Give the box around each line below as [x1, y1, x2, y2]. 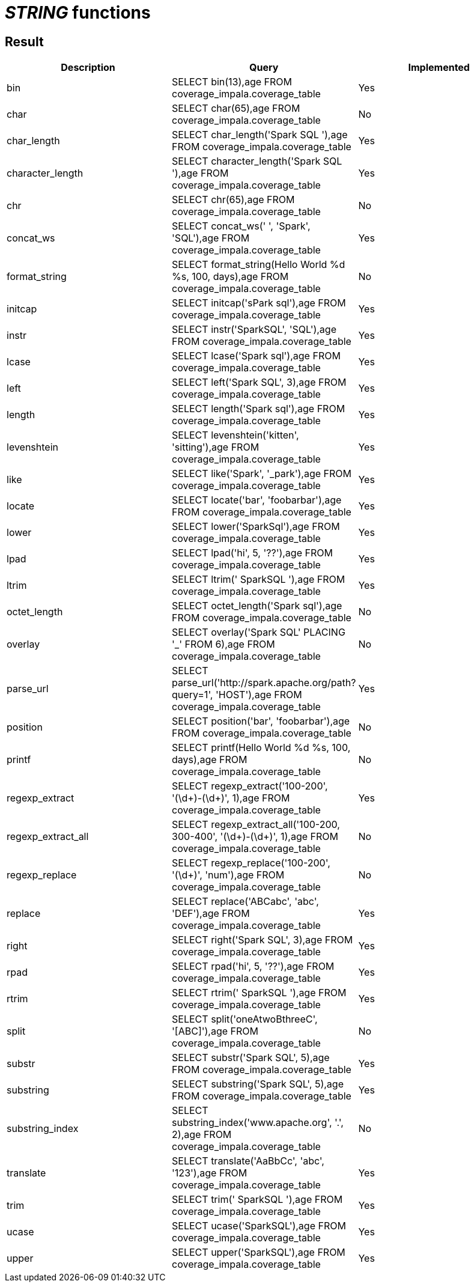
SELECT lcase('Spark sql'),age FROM [172, 350, 341, 362]
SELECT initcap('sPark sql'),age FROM [172, 297, 346, 309]
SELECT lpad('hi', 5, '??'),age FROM [172, 547, 333, 559]
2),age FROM [172, 1128, 232, 1141]
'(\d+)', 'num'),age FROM [172, 869, 285, 881]
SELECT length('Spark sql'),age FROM [172, 403, 345, 415]
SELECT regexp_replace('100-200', [172, 857, 330, 869]
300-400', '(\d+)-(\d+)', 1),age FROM [172, 830, 339, 843]
